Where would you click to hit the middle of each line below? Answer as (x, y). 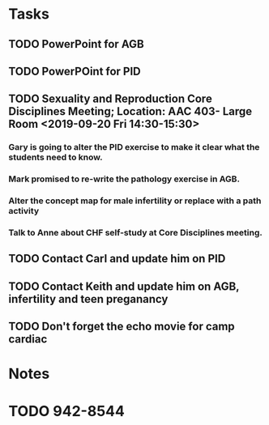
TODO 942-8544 (67, 411)
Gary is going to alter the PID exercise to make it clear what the (134, 147)
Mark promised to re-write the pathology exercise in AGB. (124, 179)
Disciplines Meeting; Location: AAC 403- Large (130, 111)
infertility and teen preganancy (88, 299)
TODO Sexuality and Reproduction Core (110, 99)
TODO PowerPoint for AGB (76, 44)
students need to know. (56, 157)
